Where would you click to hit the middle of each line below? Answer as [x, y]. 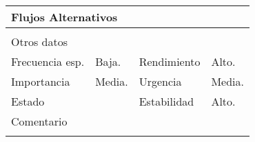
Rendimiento [170, 61]
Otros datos [40, 42]
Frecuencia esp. [48, 61]
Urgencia [160, 81]
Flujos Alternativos [64, 17]
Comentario [39, 121]
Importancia [41, 81]
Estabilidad [166, 101]
